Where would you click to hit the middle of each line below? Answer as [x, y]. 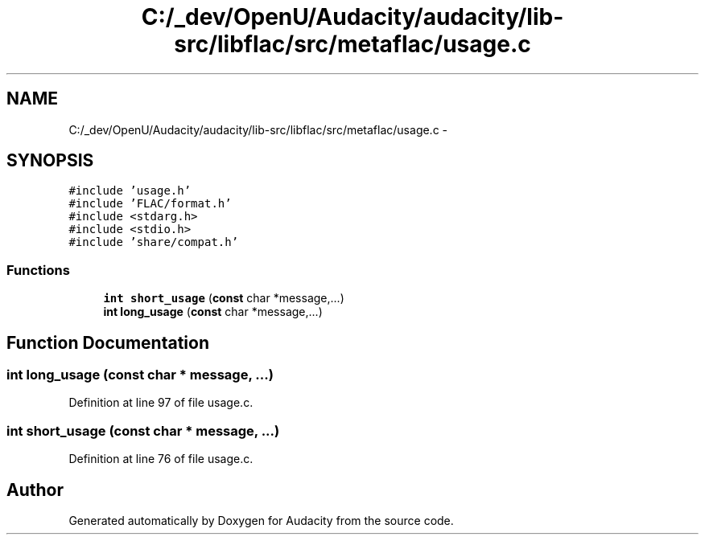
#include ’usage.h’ [130, 191]
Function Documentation [108, 342]
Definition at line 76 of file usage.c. [161, 459]
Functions [38, 270]
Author [35, 490]
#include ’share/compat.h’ [154, 242]
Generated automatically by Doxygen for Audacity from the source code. [261, 521]
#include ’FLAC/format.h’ [150, 204]
